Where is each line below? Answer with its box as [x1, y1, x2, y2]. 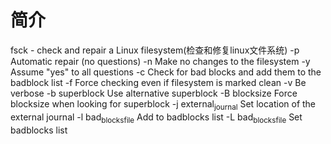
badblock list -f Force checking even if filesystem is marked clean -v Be [10, 76, 307, 88]
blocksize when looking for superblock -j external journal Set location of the [10, 97, 317, 112]
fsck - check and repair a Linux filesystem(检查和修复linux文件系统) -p [10, 44, 300, 56]
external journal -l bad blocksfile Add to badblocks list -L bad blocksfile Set [10, 111, 303, 125]
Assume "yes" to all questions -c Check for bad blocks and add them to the [10, 66, 322, 78]
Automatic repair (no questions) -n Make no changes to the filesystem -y [10, 55, 311, 67]
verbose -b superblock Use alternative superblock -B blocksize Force [10, 87, 298, 99]
